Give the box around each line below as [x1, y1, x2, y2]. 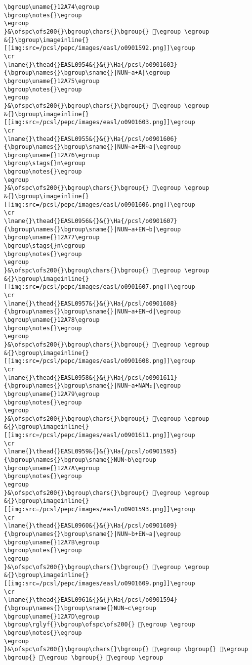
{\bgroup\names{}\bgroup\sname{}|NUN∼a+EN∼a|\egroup [4, 143, 181, 151]
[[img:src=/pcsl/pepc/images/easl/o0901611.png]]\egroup [4, 432, 195, 439]
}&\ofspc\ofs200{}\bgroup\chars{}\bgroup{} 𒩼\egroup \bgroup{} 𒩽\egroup [4, 646, 248, 653]
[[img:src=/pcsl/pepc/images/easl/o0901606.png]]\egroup [4, 201, 195, 208]
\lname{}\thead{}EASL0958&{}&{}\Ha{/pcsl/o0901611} [4, 374, 177, 381]
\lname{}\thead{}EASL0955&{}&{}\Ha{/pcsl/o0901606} [4, 135, 177, 142]
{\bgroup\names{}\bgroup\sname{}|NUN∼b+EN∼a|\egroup [4, 531, 181, 537]
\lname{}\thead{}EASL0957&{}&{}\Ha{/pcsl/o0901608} [4, 300, 177, 307]
